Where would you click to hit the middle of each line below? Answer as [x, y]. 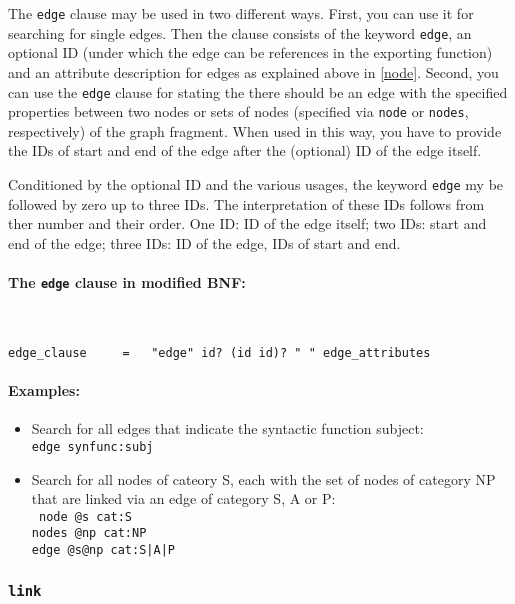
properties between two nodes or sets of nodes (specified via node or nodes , [238, 111]
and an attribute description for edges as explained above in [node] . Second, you [253, 71]
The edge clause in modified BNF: [127, 282]
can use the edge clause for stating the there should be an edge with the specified [258, 91]
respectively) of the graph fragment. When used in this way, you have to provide [255, 130]
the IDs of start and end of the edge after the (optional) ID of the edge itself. [245, 150]
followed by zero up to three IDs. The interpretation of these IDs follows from [246, 203]
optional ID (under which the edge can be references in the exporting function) [250, 52]
